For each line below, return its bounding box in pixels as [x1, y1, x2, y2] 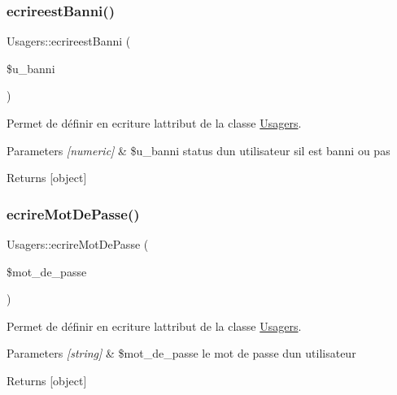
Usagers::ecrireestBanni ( [7, 33, 131, 50]
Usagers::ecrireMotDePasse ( [7, 236, 149, 252]
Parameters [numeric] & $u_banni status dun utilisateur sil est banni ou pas [7, 141, 390, 158]
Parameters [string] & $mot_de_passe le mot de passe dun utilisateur [7, 345, 356, 362]
